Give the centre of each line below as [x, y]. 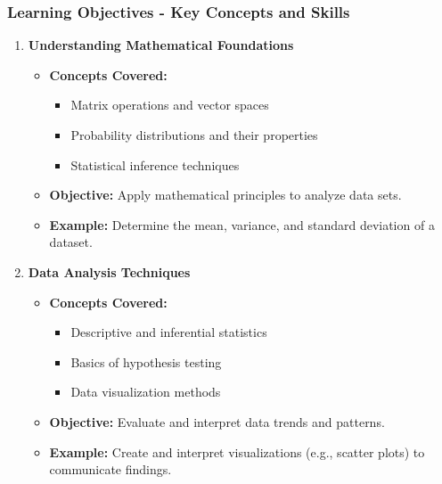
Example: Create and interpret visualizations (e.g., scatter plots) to [237, 451]
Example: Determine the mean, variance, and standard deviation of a [242, 224]
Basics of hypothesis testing [146, 361]
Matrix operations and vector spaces [170, 105]
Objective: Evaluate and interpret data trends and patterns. [217, 421]
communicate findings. [110, 469]
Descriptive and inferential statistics [169, 332]
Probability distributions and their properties [194, 135]
